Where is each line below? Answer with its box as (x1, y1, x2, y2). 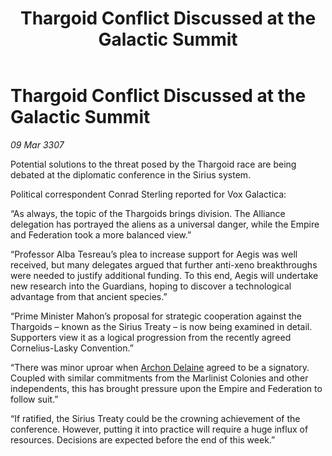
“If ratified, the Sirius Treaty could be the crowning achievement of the (10, 412, 301, 424)
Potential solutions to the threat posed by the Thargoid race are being (10, 158, 297, 170)
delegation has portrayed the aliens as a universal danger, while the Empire (10, 218, 320, 230)
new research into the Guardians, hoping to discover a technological (10, 280, 292, 292)
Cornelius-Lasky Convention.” (10, 342, 134, 354)
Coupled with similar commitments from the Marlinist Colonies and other (10, 372, 309, 384)
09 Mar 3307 (10, 138, 65, 151)
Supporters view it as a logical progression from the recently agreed (10, 331, 292, 343)
